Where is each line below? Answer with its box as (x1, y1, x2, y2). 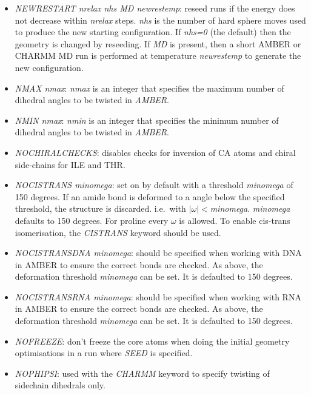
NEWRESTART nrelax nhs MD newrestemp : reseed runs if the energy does (15, 2, 295, 14)
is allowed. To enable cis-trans (179, 214, 290, 226)
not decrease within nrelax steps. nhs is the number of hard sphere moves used (15, 13, 306, 26)
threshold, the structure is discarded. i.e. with (15, 202, 186, 215)
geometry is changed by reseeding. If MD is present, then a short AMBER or (15, 37, 301, 50)
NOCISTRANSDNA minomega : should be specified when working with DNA (15, 246, 302, 259)
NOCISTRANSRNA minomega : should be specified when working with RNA (15, 290, 301, 303)
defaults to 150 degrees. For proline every (15, 214, 169, 226)
